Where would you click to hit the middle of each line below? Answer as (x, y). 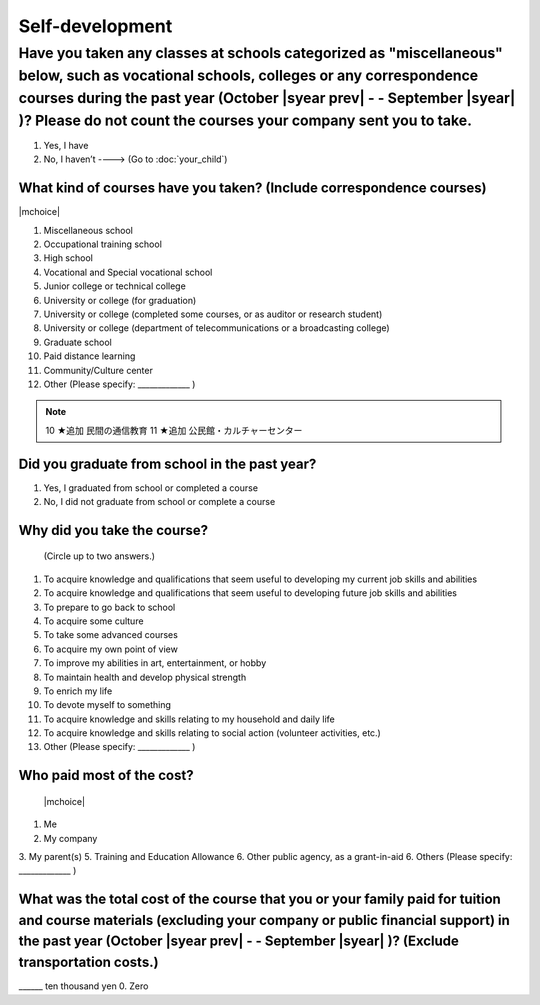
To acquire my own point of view (111, 649)
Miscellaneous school (88, 230)
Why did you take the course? (113, 530)
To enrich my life (78, 691)
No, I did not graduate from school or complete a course (159, 501)
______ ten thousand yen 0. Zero (83, 986)
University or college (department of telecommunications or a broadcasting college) (216, 328)
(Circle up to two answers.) (99, 556)
